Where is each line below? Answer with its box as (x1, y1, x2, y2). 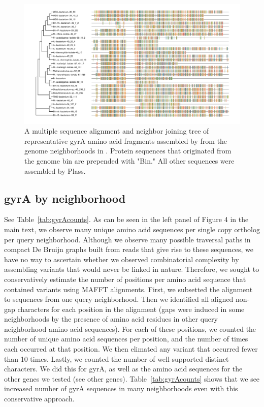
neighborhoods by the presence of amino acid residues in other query (4, 314, 218, 324)
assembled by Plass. (24, 165, 86, 176)
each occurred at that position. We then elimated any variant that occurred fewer (4, 343, 258, 354)
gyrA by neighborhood (4, 190, 126, 206)
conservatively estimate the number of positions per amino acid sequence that (4, 273, 246, 284)
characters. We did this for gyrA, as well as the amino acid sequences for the (4, 363, 243, 374)
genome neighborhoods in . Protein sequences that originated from (24, 145, 232, 156)
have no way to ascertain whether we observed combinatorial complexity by (4, 254, 239, 264)
